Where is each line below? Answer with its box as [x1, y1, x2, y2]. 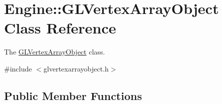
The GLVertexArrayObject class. [4, 46, 105, 57]
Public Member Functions [4, 87, 142, 103]
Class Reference [4, 17, 116, 38]
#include [4, 63, 32, 73]
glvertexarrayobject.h [43, 63, 109, 73]
